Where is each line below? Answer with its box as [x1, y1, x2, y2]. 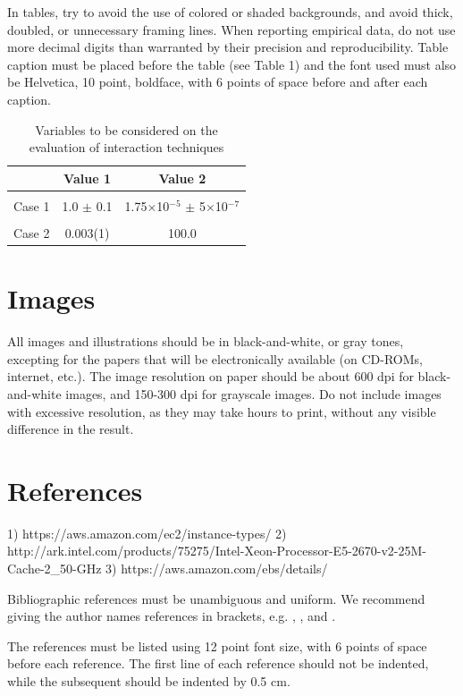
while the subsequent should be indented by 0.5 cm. [7, 672, 290, 690]
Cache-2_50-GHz [7, 559, 102, 578]
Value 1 [63, 168, 111, 187]
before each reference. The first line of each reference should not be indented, [7, 654, 429, 673]
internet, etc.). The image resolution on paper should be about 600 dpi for [7, 367, 414, 386]
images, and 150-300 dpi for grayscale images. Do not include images [65, 384, 442, 403]
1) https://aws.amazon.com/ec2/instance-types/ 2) [7, 523, 287, 542]
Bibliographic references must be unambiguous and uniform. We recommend [7, 589, 425, 607]
